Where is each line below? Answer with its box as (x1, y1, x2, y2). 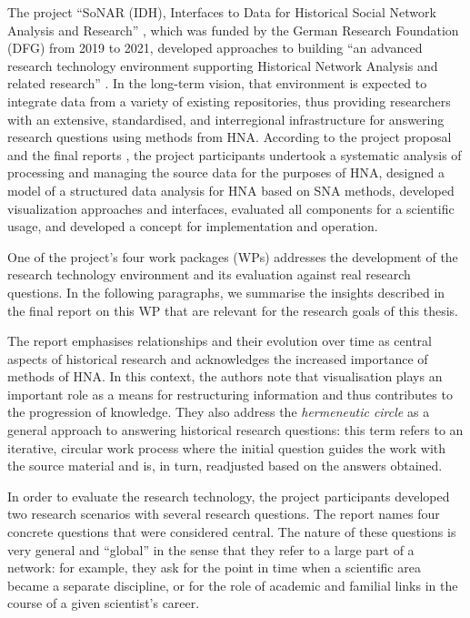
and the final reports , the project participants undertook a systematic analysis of (7, 145, 462, 164)
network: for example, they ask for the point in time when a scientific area (7, 558, 421, 577)
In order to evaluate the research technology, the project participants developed (7, 486, 450, 505)
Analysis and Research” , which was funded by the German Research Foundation (7, 20, 459, 39)
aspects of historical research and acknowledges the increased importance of (7, 349, 428, 368)
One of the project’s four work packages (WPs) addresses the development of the (7, 247, 458, 266)
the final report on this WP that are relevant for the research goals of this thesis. (7, 300, 458, 319)
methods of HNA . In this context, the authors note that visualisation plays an (7, 367, 443, 386)
